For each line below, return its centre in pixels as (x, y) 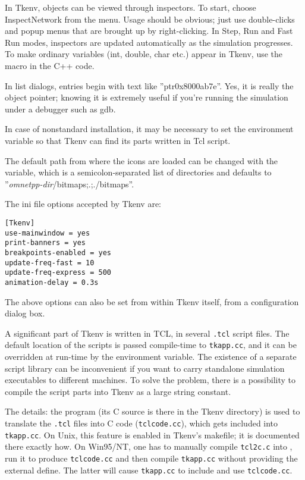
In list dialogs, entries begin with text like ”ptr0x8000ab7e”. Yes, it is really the (149, 85)
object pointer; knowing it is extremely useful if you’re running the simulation (147, 97)
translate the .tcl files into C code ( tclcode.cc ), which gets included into (142, 423)
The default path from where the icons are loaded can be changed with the (142, 160)
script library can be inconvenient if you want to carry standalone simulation (145, 368)
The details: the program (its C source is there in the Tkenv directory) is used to (152, 411)
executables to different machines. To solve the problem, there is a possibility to (150, 380)
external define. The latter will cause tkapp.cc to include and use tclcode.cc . (149, 470)
